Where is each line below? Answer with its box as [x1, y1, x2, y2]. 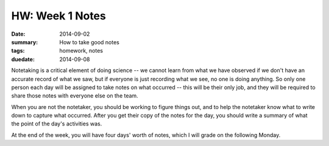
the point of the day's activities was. [11, 120, 102, 127]
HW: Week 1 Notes [11, 9, 106, 22]
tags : [11, 47, 25, 55]
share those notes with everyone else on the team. [11, 92, 138, 99]
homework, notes [59, 47, 104, 55]
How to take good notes [59, 38, 120, 45]
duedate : [11, 55, 35, 63]
